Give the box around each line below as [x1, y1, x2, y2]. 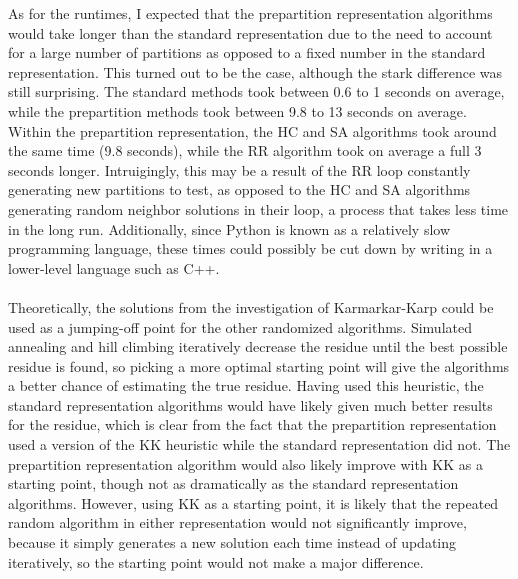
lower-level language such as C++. [8, 257, 220, 278]
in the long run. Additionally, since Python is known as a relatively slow [8, 218, 451, 239]
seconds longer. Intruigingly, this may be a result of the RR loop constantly [8, 159, 471, 180]
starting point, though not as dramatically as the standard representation [8, 473, 459, 494]
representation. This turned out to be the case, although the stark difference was [8, 61, 503, 82]
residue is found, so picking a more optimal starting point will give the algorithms [8, 355, 510, 376]
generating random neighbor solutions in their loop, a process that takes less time [8, 198, 509, 219]
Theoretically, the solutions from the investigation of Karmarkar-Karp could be [8, 296, 494, 317]
